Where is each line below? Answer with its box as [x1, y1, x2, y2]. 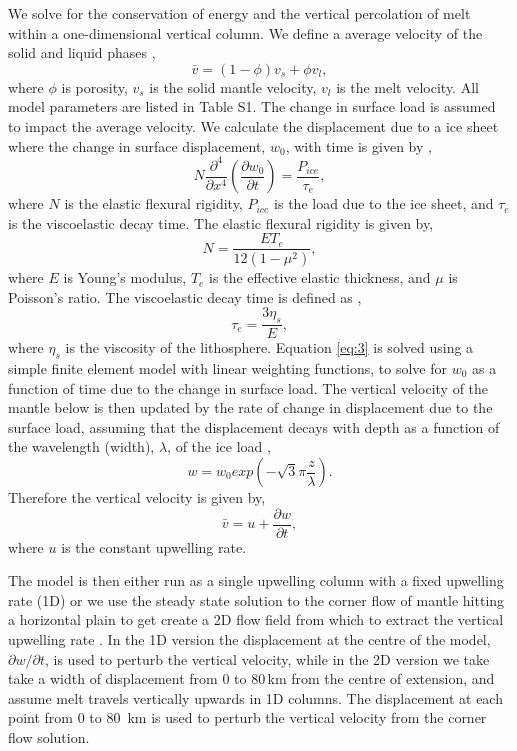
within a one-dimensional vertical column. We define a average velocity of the [8, 22, 483, 43]
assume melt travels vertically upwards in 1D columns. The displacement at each [8, 687, 503, 708]
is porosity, [61, 76, 128, 97]
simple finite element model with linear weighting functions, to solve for [8, 358, 447, 379]
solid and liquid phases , [8, 42, 156, 63]
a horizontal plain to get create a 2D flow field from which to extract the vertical [8, 609, 504, 630]
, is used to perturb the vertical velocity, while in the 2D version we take [44, 648, 490, 669]
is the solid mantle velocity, [149, 76, 317, 97]
